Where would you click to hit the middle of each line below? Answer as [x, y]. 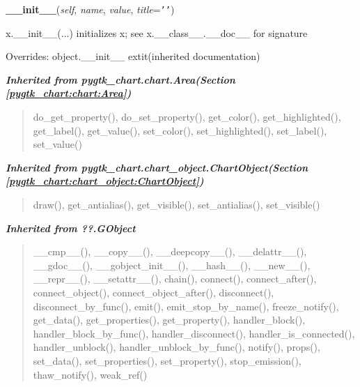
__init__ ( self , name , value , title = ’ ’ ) [90, 9]
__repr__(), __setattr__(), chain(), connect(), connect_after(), [175, 279]
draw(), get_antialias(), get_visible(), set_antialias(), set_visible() [177, 204]
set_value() [57, 144]
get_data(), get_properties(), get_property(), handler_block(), [169, 320]
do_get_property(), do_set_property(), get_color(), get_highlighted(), [187, 117]
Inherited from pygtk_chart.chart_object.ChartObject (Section [157, 167]
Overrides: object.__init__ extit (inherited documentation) [133, 56]
